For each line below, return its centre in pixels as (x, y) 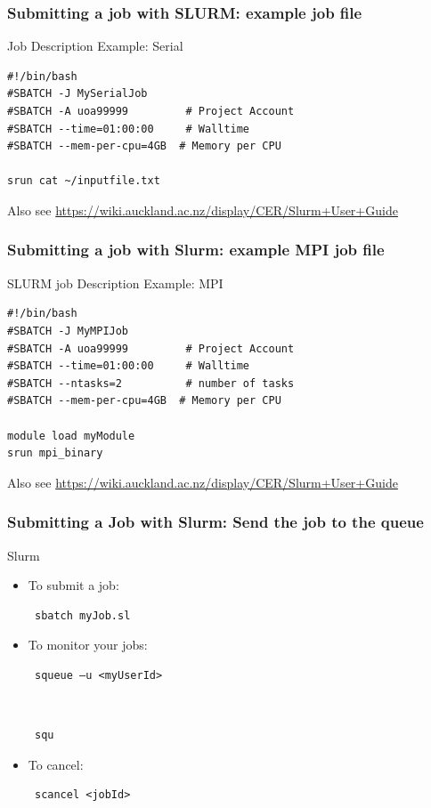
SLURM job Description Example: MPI (115, 283)
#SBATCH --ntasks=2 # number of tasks (151, 383)
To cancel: (56, 764)
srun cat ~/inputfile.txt (84, 181)
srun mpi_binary (55, 453)
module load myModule (71, 436)
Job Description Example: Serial (95, 46)
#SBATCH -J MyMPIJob (68, 331)
